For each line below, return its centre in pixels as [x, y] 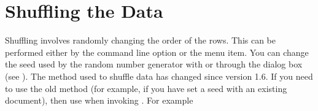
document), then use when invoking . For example [99, 100]
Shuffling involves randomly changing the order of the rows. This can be [141, 40]
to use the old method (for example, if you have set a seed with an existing [146, 88]
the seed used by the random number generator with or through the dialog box [154, 64]
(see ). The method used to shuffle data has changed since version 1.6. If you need [159, 76]
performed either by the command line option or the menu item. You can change [157, 52]
